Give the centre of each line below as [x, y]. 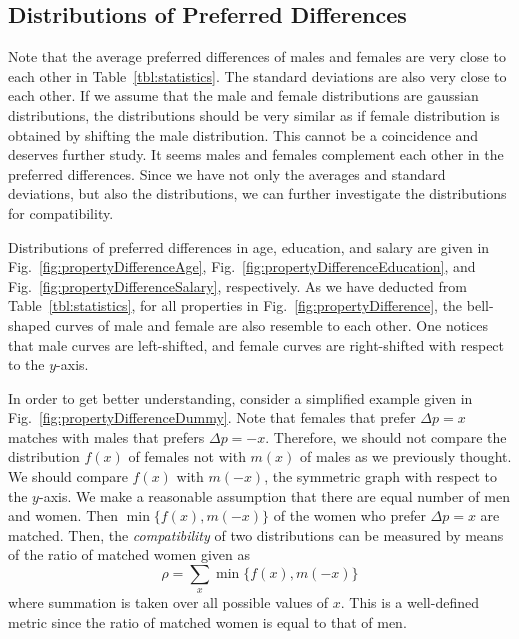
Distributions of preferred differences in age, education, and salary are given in [249, 246]
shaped [29, 324]
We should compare [68, 476]
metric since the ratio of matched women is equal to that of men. [207, 622]
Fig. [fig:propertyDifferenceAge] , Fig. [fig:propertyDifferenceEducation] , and [242, 266]
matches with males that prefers [106, 436]
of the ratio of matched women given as [129, 554]
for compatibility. [61, 212]
